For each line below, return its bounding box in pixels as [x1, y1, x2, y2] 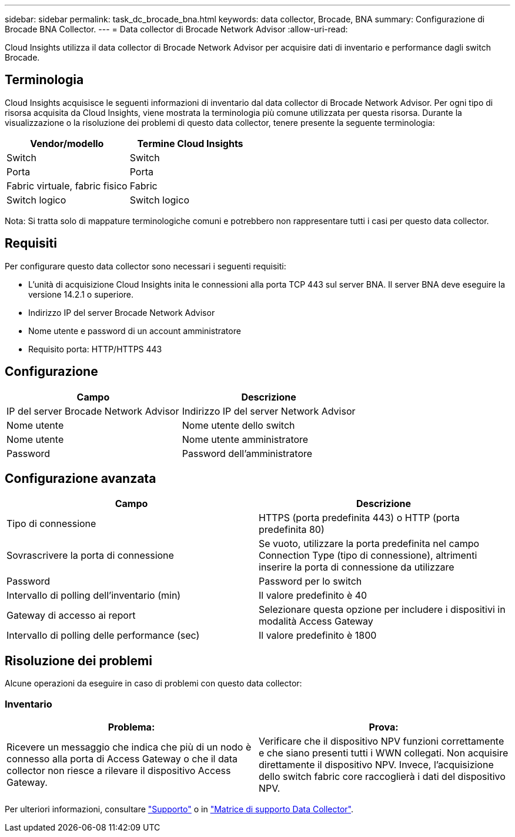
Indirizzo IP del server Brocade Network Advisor [28, 307, 215, 318]
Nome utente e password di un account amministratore [28, 325, 241, 336]
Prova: [369, 721, 399, 733]
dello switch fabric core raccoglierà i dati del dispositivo [259, 770, 506, 782]
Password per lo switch [259, 575, 362, 588]
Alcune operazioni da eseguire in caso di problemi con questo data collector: [5, 678, 302, 689]
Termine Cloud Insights [137, 137, 243, 149]
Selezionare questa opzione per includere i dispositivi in [259, 603, 506, 616]
